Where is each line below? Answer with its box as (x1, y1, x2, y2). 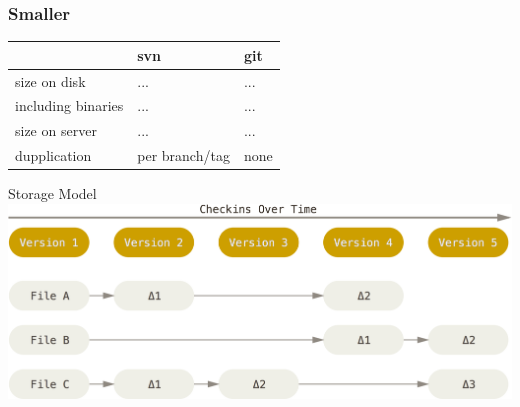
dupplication (15, 145, 92, 166)
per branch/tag (137, 145, 230, 166)
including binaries (15, 95, 124, 116)
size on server (15, 120, 97, 141)
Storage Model (8, 183, 97, 204)
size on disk (15, 70, 86, 91)
